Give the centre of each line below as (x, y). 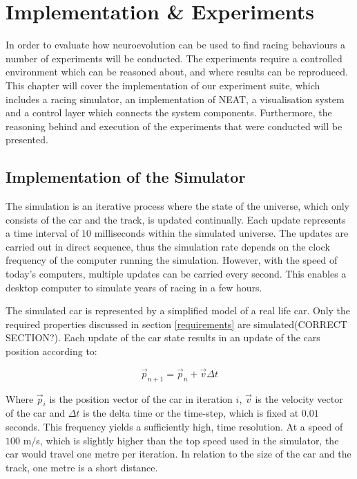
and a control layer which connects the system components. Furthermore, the (169, 112)
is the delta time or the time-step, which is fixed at (191, 413)
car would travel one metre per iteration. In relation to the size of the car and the (178, 454)
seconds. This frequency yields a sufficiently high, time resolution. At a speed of (174, 427)
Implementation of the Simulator (126, 177)
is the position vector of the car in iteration (141, 398)
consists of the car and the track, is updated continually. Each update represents (176, 219)
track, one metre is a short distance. (82, 467)
